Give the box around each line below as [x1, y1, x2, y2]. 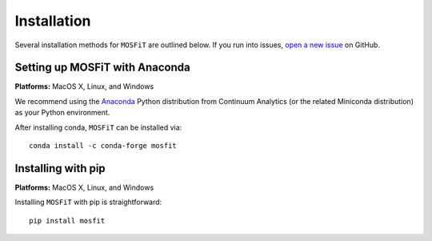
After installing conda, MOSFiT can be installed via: [14, 123, 182, 132]
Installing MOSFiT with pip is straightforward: [14, 197, 162, 207]
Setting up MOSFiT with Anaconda [14, 61, 191, 74]
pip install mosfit [29, 216, 106, 225]
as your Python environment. [14, 108, 110, 118]
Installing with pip [14, 161, 106, 175]
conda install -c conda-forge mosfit [29, 141, 178, 151]
